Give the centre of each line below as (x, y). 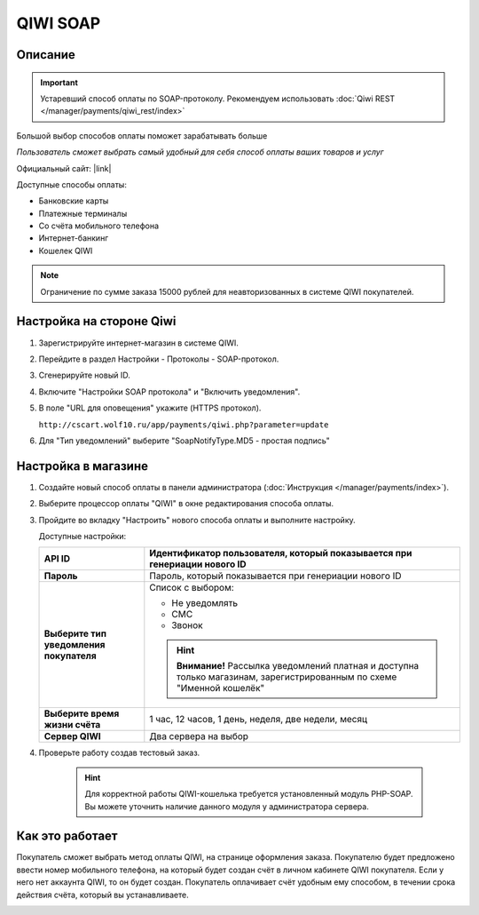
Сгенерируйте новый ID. (84, 375)
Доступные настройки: (82, 536)
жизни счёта (72, 725)
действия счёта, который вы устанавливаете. (103, 895)
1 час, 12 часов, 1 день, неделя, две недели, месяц (259, 720)
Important (59, 82)
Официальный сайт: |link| (64, 168)
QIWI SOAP (59, 23)
